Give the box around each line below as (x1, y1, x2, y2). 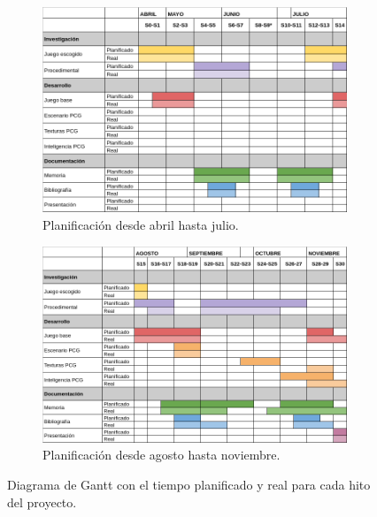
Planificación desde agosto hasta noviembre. (42, 445, 281, 464)
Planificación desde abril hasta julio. (42, 216, 239, 233)
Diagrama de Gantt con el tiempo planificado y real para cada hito (7, 475, 371, 494)
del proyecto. (7, 492, 77, 511)
